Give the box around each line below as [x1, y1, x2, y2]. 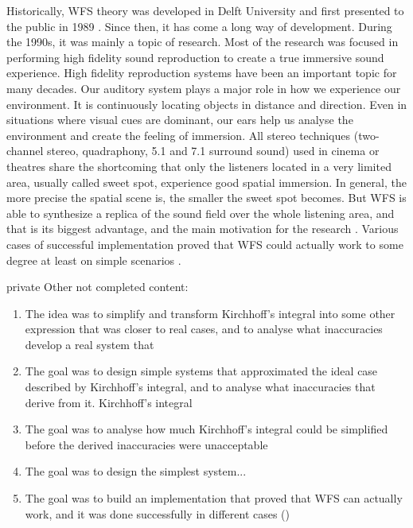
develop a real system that [25, 336, 154, 352]
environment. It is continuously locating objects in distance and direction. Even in [6, 95, 407, 112]
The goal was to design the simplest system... [25, 463, 247, 479]
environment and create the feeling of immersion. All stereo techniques [6, 126, 351, 143]
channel [6, 142, 44, 159]
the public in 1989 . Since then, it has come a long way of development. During [6, 17, 392, 34]
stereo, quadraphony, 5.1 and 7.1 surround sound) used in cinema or [46, 142, 380, 159]
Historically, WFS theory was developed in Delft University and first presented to [6, 2, 404, 18]
